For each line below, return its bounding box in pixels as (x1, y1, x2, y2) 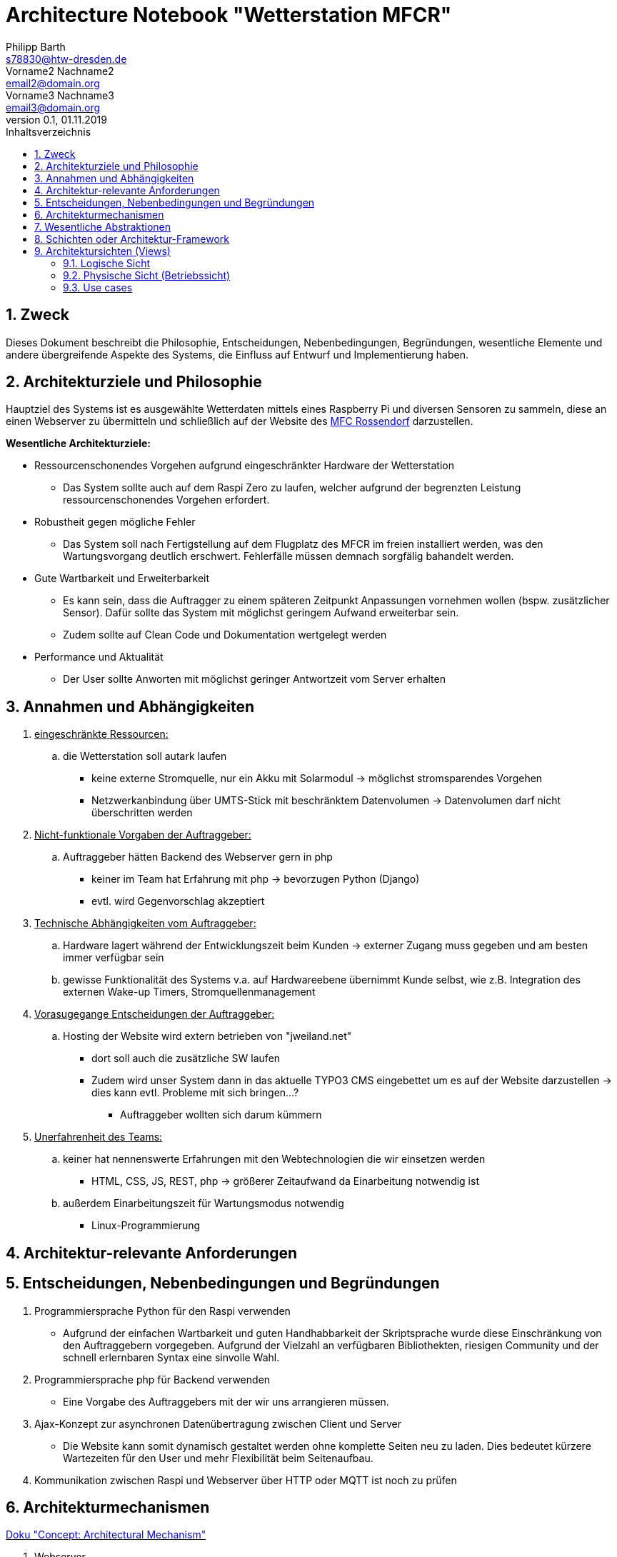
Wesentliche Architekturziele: (6, 437, 151, 450)
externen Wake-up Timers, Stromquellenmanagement (63, 986, 316, 998)
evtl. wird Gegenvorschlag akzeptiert (91, 895, 265, 908)
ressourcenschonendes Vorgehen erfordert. (63, 494, 270, 506)
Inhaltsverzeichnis (6, 125, 91, 138)
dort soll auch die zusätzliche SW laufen (91, 1052, 281, 1065)
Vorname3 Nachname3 (6, 89, 114, 101)
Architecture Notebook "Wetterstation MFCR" (6, 3, 452, 27)
